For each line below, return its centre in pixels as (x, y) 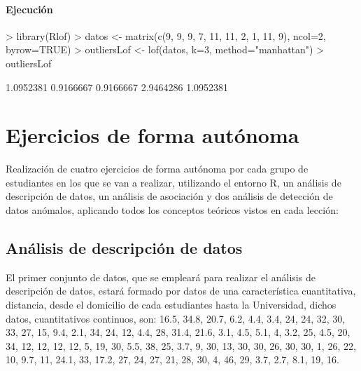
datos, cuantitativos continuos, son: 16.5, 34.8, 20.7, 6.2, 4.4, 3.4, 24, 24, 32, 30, (176, 318)
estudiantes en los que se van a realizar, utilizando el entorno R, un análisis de (174, 182)
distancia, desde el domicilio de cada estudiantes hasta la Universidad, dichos (171, 305)
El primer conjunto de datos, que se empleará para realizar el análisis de (161, 277)
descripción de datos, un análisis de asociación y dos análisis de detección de (169, 196)
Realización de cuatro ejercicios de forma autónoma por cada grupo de (157, 169)
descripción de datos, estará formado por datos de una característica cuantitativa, (181, 291)
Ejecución (29, 9)
